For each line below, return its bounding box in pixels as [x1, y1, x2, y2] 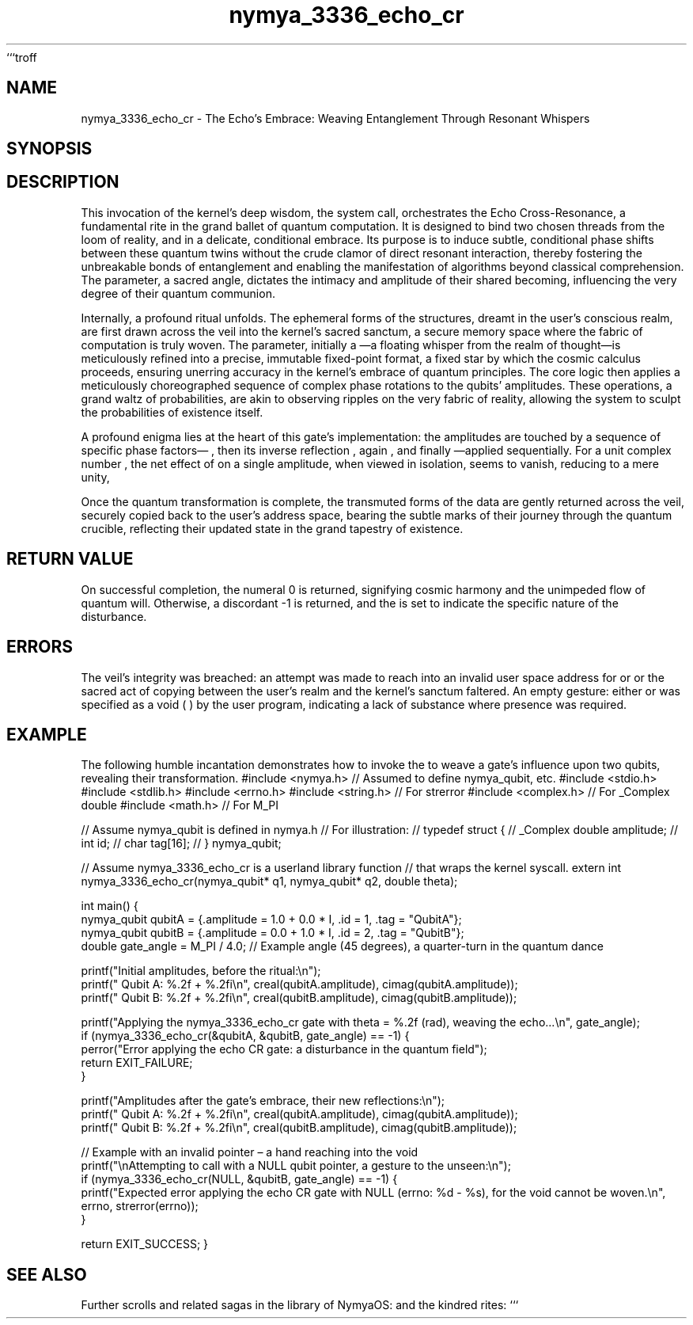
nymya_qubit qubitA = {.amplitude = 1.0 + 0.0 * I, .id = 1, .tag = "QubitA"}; [81, 912, 462, 927]
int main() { [81, 899, 138, 913]
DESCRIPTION [6, 172, 119, 192]
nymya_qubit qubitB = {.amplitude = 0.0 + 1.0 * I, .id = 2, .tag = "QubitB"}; [81, 926, 464, 940]
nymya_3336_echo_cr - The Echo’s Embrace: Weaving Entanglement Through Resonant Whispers [81, 111, 590, 125]
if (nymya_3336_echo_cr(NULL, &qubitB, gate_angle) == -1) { [81, 1172, 398, 1186]
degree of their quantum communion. [81, 286, 275, 300]
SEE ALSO [6, 1264, 87, 1285]
